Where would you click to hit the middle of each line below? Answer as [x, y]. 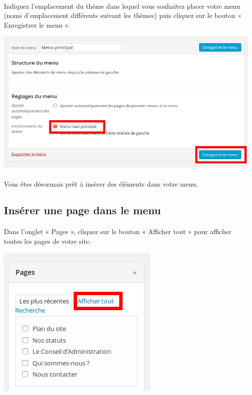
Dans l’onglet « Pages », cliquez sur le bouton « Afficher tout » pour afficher [118, 231]
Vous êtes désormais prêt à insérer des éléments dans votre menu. [101, 184]
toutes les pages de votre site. [47, 241]
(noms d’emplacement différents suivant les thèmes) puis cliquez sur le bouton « [123, 15]
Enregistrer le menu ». [37, 24]
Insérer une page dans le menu [82, 210]
